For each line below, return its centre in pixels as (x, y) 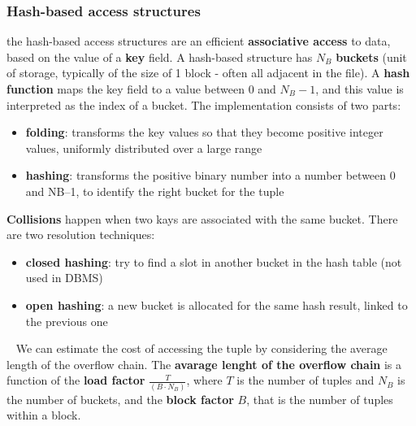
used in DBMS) (64, 278)
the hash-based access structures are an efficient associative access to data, (199, 41)
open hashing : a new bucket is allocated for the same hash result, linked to (217, 304)
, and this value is (360, 89)
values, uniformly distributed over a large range (144, 148)
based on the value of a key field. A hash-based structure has (160, 57)
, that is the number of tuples (320, 399)
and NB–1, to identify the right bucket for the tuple (155, 191)
